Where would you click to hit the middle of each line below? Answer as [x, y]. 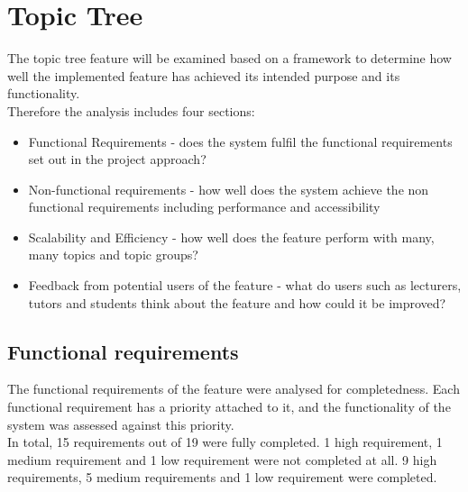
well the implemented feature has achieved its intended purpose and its [204, 75]
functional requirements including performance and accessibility [204, 207]
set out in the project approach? [117, 159]
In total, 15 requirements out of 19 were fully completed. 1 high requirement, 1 [225, 442]
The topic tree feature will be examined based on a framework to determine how [229, 58]
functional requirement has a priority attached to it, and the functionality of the [229, 407]
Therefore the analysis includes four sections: [131, 110]
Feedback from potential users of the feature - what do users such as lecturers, [245, 285]
